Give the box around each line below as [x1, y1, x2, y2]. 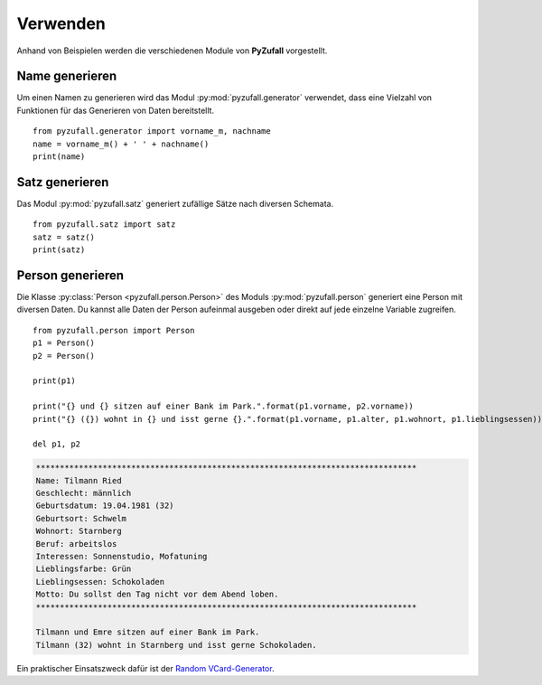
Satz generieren [16, 174, 109, 190]
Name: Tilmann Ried [35, 475, 122, 485]
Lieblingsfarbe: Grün [35, 564, 132, 574]
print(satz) [33, 245, 86, 255]
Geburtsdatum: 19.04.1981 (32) [35, 501, 175, 511]
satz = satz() [33, 231, 95, 242]
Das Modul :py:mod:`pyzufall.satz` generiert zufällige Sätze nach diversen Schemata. [16, 198, 334, 209]
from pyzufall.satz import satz [33, 220, 176, 230]
